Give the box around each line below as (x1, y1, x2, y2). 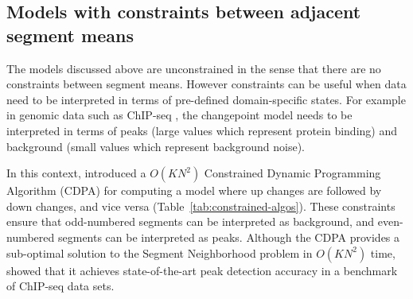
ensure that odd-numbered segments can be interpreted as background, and (6, 213, 375, 230)
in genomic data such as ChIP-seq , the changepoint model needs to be (6, 107, 353, 123)
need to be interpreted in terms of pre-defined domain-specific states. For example (6, 91, 406, 107)
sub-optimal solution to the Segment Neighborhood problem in (6, 244, 313, 261)
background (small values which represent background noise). (6, 138, 305, 154)
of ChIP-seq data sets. (6, 278, 115, 294)
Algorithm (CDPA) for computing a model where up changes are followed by (6, 182, 382, 199)
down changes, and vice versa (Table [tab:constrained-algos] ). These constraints (6, 197, 395, 214)
